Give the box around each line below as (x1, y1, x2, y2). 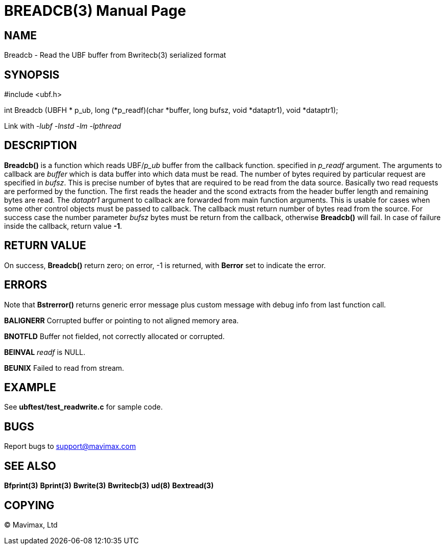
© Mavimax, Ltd (4, 520, 58, 529)
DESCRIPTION (4, 139, 77, 152)
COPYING (4, 498, 55, 512)
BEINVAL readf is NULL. (4, 347, 86, 356)
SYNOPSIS (4, 68, 60, 81)
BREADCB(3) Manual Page (4, 2, 186, 19)
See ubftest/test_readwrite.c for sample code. (4, 402, 163, 412)
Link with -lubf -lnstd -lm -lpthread (4, 122, 121, 131)
